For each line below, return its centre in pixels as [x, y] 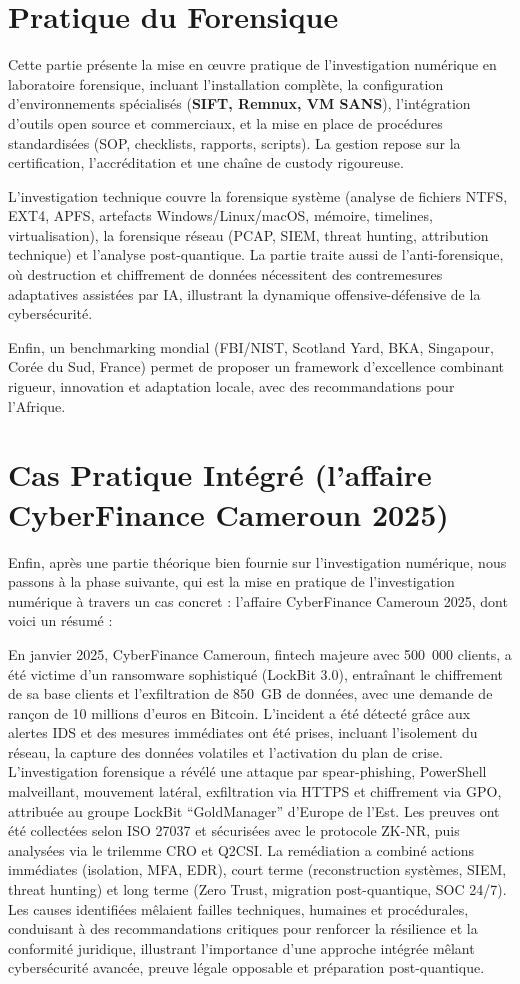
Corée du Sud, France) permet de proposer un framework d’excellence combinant [256, 366]
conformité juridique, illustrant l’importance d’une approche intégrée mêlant [241, 947]
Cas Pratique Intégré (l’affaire [220, 474]
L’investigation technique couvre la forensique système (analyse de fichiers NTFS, [258, 195]
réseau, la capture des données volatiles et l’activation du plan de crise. [225, 751]
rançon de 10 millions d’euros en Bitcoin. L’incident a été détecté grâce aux [239, 712]
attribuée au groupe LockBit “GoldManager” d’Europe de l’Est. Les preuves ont [254, 810]
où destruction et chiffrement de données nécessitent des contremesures [225, 274]
